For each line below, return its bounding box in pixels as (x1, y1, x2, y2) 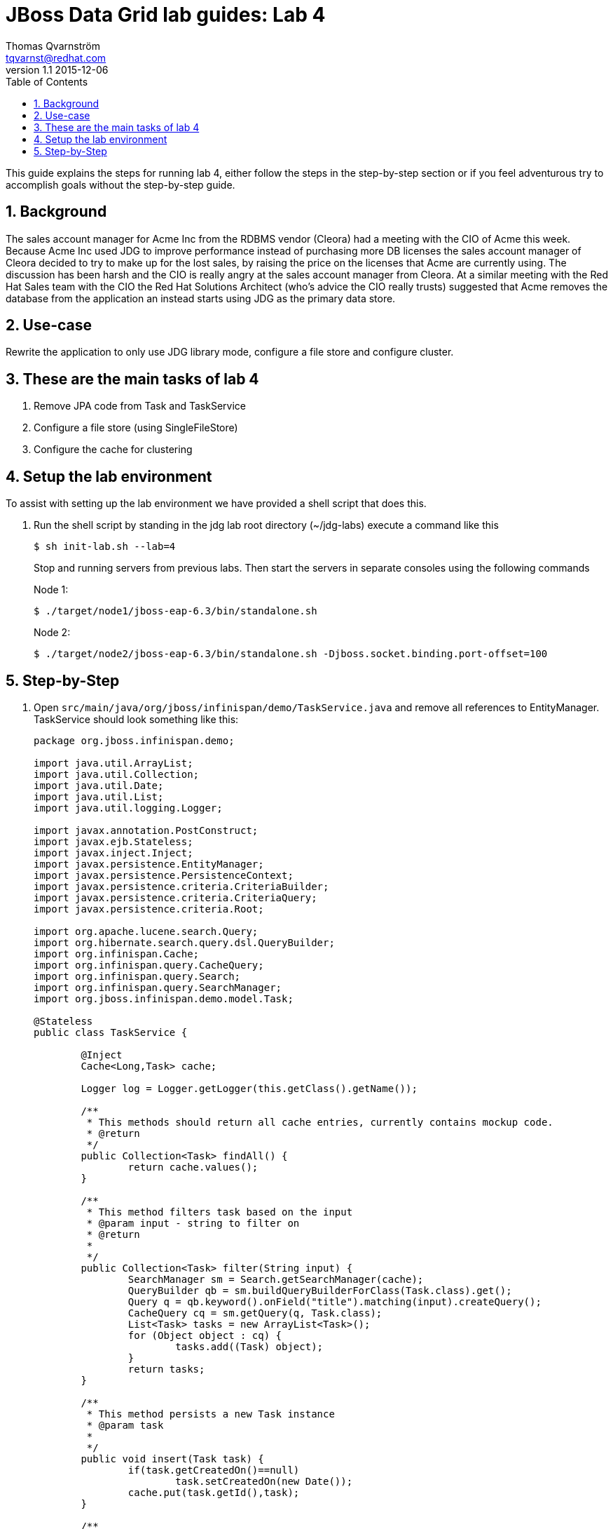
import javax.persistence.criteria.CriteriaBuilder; (34, 880, 329, 892)
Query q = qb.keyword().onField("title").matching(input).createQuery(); (128, 1295, 542, 1307)
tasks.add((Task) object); (175, 1340, 324, 1352)
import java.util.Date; (34, 779, 164, 791)
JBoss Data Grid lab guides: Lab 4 (6, 3, 326, 27)
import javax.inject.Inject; (34, 847, 193, 858)
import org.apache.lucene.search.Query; (34, 925, 259, 937)
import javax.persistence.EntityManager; (34, 858, 264, 870)
